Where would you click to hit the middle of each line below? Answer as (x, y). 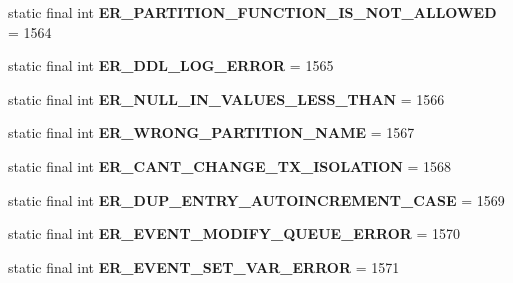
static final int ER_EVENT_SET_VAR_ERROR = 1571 (204, 266)
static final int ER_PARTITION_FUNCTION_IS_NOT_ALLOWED (252, 12)
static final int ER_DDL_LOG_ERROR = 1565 (171, 65)
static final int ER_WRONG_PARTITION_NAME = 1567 (211, 132)
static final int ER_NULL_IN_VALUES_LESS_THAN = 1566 (226, 98)
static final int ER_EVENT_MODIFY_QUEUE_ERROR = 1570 (234, 233)
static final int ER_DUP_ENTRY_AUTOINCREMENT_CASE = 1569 (256, 199)
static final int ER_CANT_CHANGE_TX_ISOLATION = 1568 (230, 165)
